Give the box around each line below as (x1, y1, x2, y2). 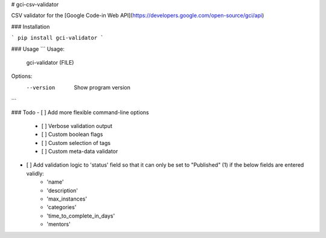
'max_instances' (46, 195, 88, 202)
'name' (46, 178, 64, 185)
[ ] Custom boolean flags (41, 130, 103, 138)
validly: (26, 170, 45, 177)
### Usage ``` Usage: (11, 45, 65, 53)
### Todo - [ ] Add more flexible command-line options (11, 109, 149, 116)
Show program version (74, 83, 131, 91)
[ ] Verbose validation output (41, 122, 113, 129)
